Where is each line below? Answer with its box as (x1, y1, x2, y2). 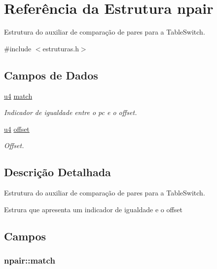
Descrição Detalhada (4, 164, 111, 180)
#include (4, 43, 32, 53)
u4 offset (4, 123, 30, 134)
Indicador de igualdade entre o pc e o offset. (4, 107, 137, 117)
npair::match (4, 254, 55, 266)
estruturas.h (42, 43, 79, 53)
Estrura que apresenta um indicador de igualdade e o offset (4, 204, 182, 214)
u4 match (4, 90, 33, 101)
